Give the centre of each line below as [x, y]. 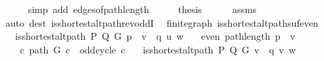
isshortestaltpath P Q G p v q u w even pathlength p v [155, 36]
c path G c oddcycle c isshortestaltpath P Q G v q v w [158, 49]
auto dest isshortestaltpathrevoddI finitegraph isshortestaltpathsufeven [162, 22]
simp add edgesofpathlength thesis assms [142, 9]
